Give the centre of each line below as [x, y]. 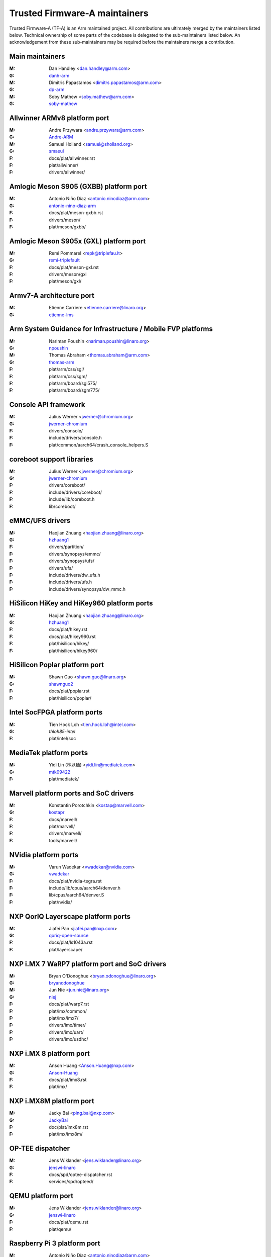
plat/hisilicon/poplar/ [70, 698]
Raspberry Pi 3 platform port [55, 1244]
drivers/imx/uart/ [66, 1032]
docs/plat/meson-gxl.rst [74, 267]
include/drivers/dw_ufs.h [75, 575]
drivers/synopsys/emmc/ [75, 554]
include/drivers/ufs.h [71, 582]
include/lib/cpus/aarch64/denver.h [85, 888]
